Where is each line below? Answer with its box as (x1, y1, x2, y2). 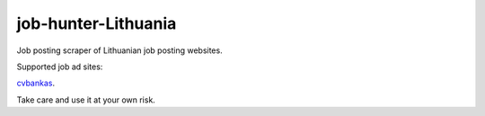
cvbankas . (16, 77, 56, 89)
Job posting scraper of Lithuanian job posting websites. (16, 45, 224, 56)
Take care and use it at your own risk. (16, 94, 156, 105)
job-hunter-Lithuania (16, 13, 177, 33)
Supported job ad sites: (16, 61, 103, 72)
